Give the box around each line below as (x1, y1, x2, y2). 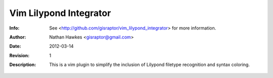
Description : (9, 61, 36, 67)
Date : (9, 43, 21, 49)
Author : (9, 34, 26, 40)
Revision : (9, 52, 30, 58)
